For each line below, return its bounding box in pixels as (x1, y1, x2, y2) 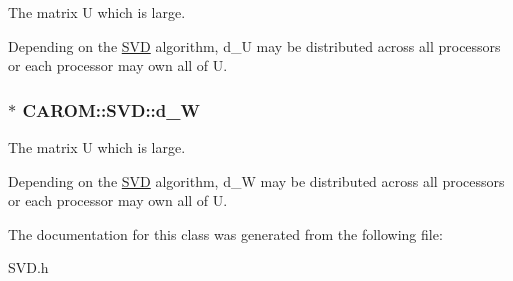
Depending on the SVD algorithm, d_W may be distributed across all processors (8, 170, 505, 191)
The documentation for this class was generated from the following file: (8, 223, 443, 244)
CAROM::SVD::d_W (22, 97, 200, 122)
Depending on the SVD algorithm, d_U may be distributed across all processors (8, 35, 501, 56)
